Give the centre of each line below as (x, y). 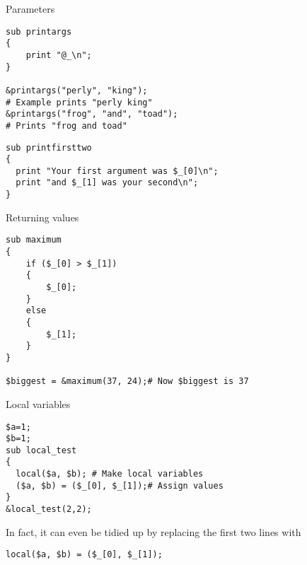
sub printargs (39, 31)
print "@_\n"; (59, 55)
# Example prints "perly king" (79, 102)
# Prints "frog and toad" (66, 126)
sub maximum (34, 240)
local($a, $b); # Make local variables (110, 474)
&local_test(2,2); (49, 509)
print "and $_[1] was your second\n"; (107, 183)
